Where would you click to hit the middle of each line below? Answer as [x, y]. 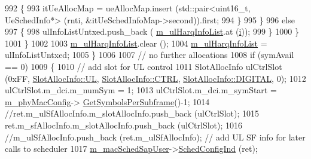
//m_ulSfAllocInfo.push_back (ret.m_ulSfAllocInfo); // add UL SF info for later [155, 137]
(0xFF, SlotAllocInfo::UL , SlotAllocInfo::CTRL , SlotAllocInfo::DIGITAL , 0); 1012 [155, 78]
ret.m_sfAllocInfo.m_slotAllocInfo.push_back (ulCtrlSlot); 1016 [124, 125]
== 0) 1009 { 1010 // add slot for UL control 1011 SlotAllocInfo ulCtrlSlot [144, 66]
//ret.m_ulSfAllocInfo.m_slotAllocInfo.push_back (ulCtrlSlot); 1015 [132, 113]
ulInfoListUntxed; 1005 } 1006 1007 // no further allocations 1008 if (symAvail [150, 55]
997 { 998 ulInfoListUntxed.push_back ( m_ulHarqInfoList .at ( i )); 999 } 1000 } [152, 31]
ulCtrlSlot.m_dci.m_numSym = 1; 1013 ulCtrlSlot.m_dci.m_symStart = [141, 90]
